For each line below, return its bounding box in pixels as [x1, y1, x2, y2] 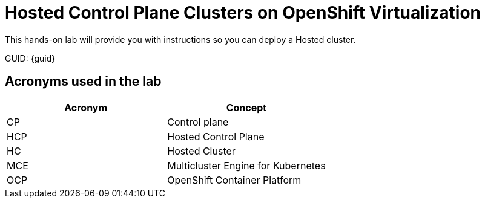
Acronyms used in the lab [5, 74, 162, 89]
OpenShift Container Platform [167, 173, 302, 186]
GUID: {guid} [5, 53, 56, 63]
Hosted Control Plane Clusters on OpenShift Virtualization [5, 2, 481, 23]
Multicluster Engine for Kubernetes [167, 159, 326, 172]
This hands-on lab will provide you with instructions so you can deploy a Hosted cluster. [5, 34, 356, 45]
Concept [226, 101, 267, 114]
